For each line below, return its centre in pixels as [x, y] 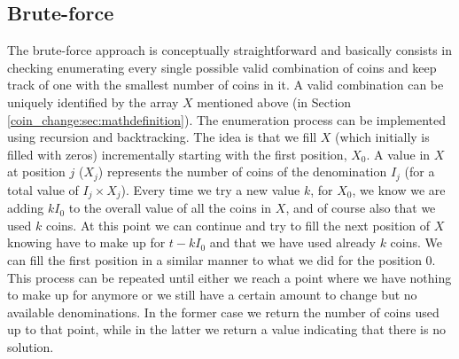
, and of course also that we [361, 208]
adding [26, 208]
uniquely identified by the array [93, 101]
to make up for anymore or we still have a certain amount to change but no [212, 295]
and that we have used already [292, 242]
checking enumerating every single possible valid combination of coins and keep [222, 67]
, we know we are [399, 189]
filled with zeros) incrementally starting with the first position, [177, 154]
